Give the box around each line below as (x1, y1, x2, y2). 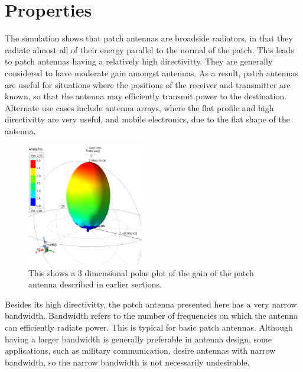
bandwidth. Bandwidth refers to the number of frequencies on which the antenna (5, 309, 298, 322)
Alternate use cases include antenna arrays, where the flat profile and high (5, 101, 274, 114)
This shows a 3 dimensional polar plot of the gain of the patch (28, 266, 254, 279)
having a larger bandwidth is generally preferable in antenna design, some (5, 332, 272, 345)
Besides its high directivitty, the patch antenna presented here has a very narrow (5, 297, 297, 310)
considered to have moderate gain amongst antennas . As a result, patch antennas (5, 66, 298, 79)
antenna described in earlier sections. (28, 278, 162, 290)
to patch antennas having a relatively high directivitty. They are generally (5, 55, 273, 67)
